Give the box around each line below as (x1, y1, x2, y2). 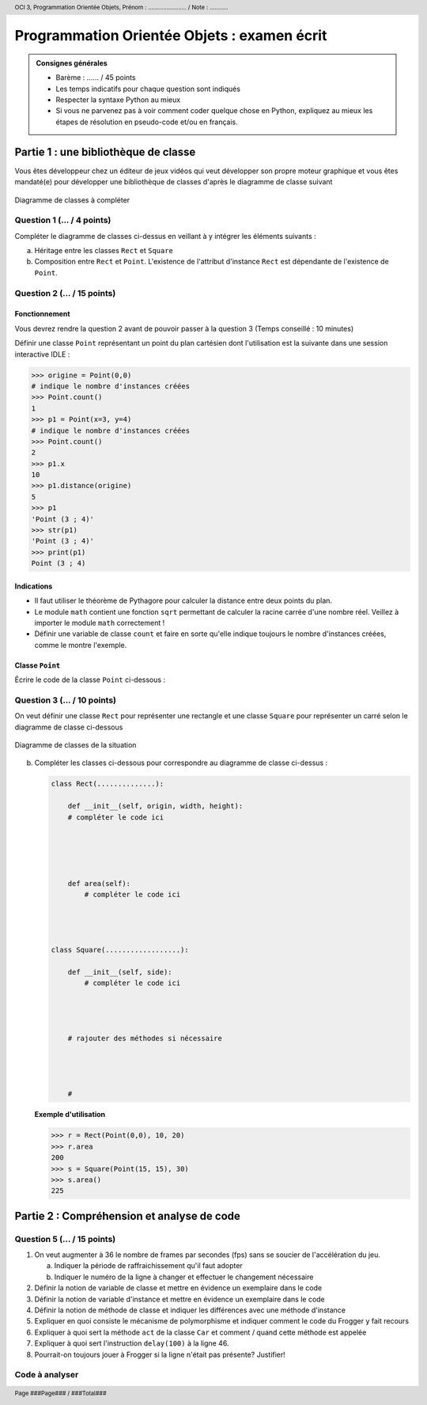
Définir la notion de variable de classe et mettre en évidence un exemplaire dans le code (34, 1283, 323, 1293)
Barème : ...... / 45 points (55, 73, 136, 82)
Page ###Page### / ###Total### (14, 1389, 107, 1397)
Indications (14, 581, 53, 591)
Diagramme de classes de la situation (14, 740, 137, 750)
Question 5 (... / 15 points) (14, 1233, 116, 1244)
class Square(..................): (51, 945, 189, 955)
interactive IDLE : (14, 349, 70, 359)
